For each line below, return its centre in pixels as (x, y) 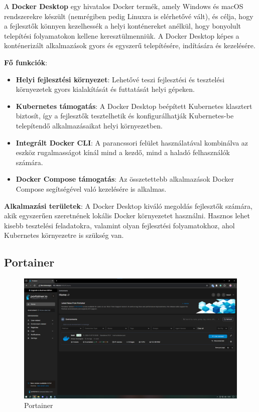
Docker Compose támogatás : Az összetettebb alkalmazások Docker (125, 179)
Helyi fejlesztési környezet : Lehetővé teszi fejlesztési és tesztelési (120, 79)
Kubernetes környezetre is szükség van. (64, 235)
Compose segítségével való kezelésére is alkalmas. (91, 188)
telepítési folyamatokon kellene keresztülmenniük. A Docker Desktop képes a (122, 35)
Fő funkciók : (26, 62)
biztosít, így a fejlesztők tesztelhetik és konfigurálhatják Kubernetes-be (125, 116)
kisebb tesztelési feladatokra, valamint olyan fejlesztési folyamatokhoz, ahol (119, 225)
